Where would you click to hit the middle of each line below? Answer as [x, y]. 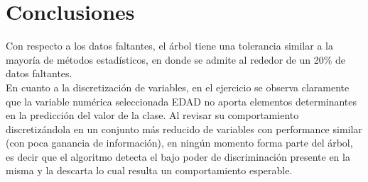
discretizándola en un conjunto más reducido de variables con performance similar [184, 129]
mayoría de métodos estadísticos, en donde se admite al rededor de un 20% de [176, 59]
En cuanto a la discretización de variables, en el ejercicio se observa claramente [178, 87]
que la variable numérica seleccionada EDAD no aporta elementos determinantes [182, 101]
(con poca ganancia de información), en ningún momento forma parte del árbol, [179, 143]
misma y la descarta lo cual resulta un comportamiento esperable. [149, 170]
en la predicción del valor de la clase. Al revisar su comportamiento [152, 115]
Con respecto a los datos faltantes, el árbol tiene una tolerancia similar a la [169, 46]
